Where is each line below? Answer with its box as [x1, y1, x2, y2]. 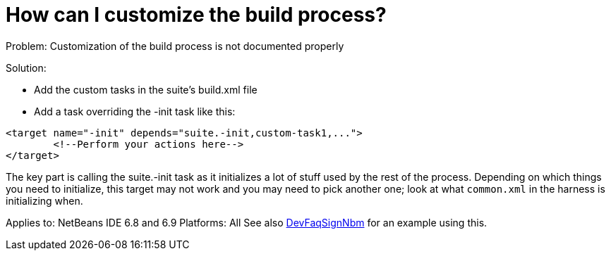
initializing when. [6, 194, 83, 207]
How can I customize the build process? [6, 3, 387, 27]
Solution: [6, 61, 47, 74]
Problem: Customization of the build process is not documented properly [6, 39, 344, 52]
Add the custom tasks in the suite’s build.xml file [34, 83, 258, 96]
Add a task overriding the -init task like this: [34, 105, 236, 117]
